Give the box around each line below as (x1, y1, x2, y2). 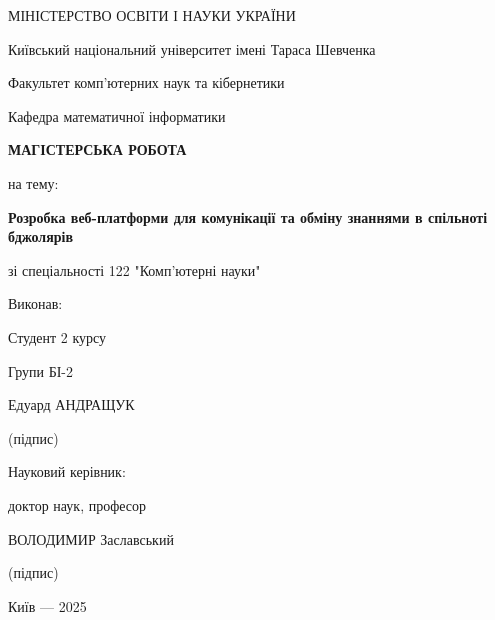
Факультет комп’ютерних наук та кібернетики (8, 72, 285, 93)
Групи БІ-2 (8, 360, 74, 381)
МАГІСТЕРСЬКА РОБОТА (8, 139, 187, 160)
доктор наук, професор (8, 494, 147, 515)
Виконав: (8, 293, 63, 314)
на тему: (8, 172, 59, 193)
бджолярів (8, 226, 74, 247)
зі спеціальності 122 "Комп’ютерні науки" (8, 259, 261, 280)
